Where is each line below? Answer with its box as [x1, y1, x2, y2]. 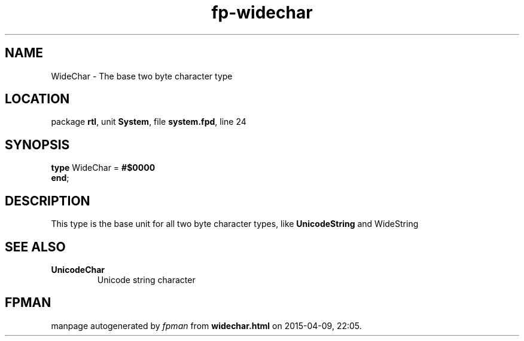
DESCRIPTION [5, 193, 90, 208]
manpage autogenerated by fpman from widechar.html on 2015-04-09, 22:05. [51, 320, 362, 331]
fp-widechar [211, 2, 313, 23]
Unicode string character [97, 274, 196, 285]
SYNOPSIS [5, 137, 70, 152]
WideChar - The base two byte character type [51, 70, 233, 81]
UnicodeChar [51, 264, 105, 275]
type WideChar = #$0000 [51, 162, 156, 173]
